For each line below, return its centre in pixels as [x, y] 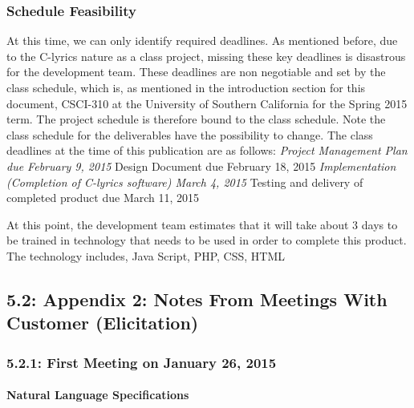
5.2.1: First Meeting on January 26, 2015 [142, 362]
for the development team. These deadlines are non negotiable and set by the [196, 72]
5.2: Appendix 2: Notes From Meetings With [197, 299]
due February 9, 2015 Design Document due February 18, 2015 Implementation [201, 166]
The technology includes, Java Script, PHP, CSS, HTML [146, 255]
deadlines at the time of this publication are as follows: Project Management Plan [207, 150]
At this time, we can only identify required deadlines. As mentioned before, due [202, 40]
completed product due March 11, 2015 [103, 198]
